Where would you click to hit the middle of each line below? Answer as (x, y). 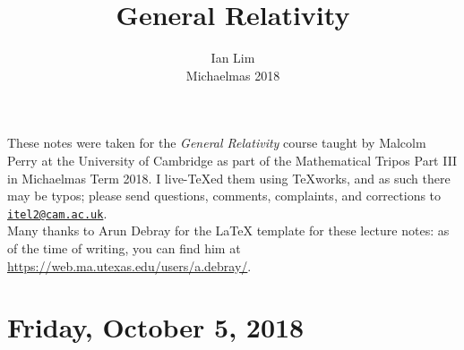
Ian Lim (233, 58)
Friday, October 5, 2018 (156, 327)
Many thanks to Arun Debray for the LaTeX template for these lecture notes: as (228, 230)
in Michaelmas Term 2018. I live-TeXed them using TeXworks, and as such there (229, 178)
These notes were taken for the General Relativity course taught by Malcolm (217, 143)
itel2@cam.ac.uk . (57, 213)
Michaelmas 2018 (233, 75)
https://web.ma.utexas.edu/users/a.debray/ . (129, 265)
